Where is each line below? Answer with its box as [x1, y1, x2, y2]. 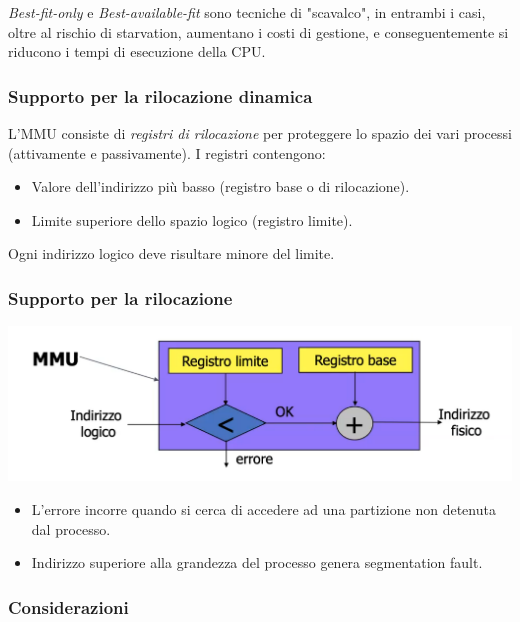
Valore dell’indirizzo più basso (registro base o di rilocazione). [31, 176, 410, 197]
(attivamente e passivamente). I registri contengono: [8, 142, 326, 163]
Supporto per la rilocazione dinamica [8, 83, 313, 108]
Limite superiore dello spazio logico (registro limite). [31, 209, 353, 230]
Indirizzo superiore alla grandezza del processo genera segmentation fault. [31, 552, 483, 573]
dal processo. [31, 518, 111, 539]
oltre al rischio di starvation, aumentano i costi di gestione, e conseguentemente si [8, 21, 509, 42]
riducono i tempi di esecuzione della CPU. [8, 41, 266, 62]
